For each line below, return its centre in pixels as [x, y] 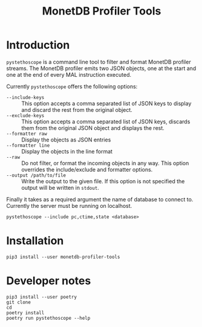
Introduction [38, 45]
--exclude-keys [25, 115]
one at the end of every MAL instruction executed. [69, 74]
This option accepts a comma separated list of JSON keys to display [106, 103]
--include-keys [25, 97]
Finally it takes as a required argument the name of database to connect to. [100, 199]
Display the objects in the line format [67, 151]
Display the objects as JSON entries [66, 140]
